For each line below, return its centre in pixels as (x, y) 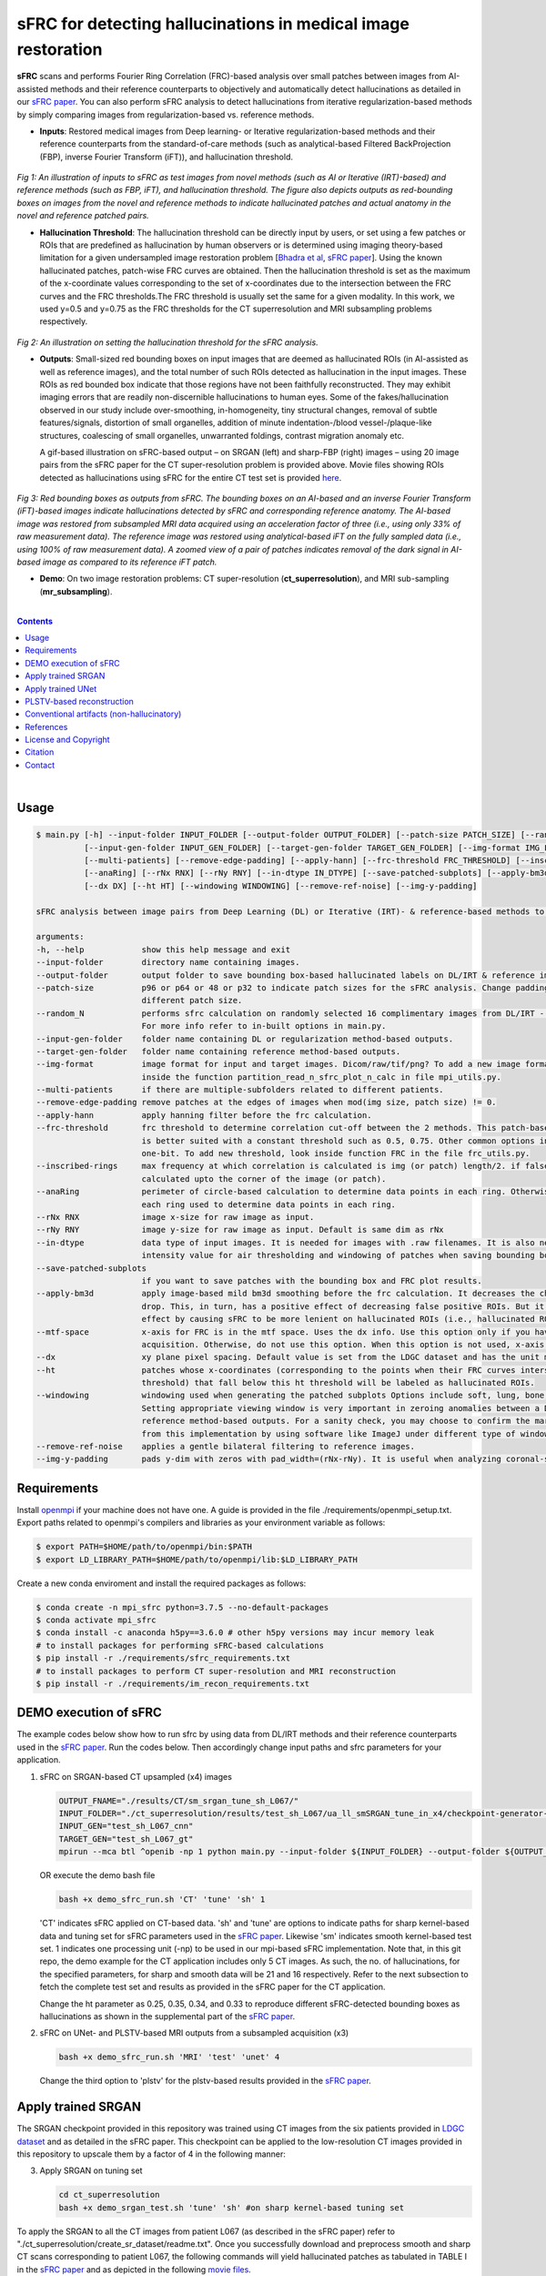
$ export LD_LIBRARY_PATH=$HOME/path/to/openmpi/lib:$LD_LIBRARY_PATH (197, 1560)
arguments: (60, 937)
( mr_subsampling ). (76, 591)
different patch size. (192, 1001)
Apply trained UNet (61, 688)
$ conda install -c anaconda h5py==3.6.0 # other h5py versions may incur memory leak (235, 1633)
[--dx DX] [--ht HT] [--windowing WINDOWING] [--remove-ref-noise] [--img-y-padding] (280, 886)
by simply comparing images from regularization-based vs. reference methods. (166, 115)
